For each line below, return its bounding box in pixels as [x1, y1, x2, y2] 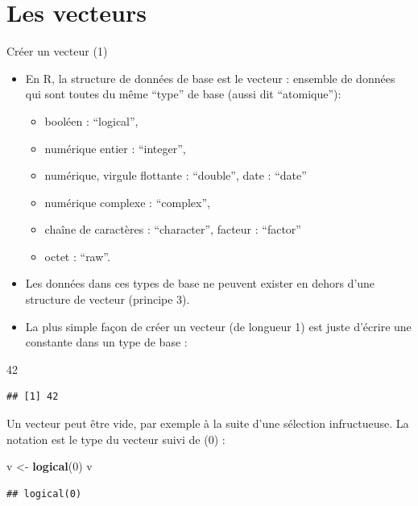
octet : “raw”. [44, 247, 110, 264]
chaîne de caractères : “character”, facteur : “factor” [44, 221, 301, 238]
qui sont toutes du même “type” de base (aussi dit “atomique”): [25, 85, 341, 102]
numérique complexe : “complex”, [44, 193, 210, 210]
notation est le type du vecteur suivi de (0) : [6, 430, 226, 447]
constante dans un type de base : [25, 334, 188, 350]
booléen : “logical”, [44, 112, 139, 129]
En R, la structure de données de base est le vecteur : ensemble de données [25, 69, 395, 86]
